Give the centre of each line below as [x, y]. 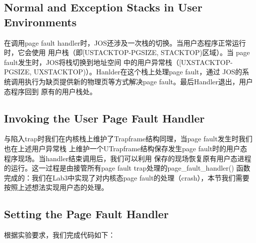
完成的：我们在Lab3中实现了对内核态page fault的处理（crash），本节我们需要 [127, 177]
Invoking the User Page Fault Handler [104, 118]
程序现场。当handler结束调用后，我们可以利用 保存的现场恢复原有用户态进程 [128, 158]
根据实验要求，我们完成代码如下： [60, 235]
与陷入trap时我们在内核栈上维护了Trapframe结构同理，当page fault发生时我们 [128, 139]
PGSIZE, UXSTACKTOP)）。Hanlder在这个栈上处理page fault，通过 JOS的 [123, 72]
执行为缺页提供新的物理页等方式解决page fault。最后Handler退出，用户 [139, 81]
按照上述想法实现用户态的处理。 [56, 187]
